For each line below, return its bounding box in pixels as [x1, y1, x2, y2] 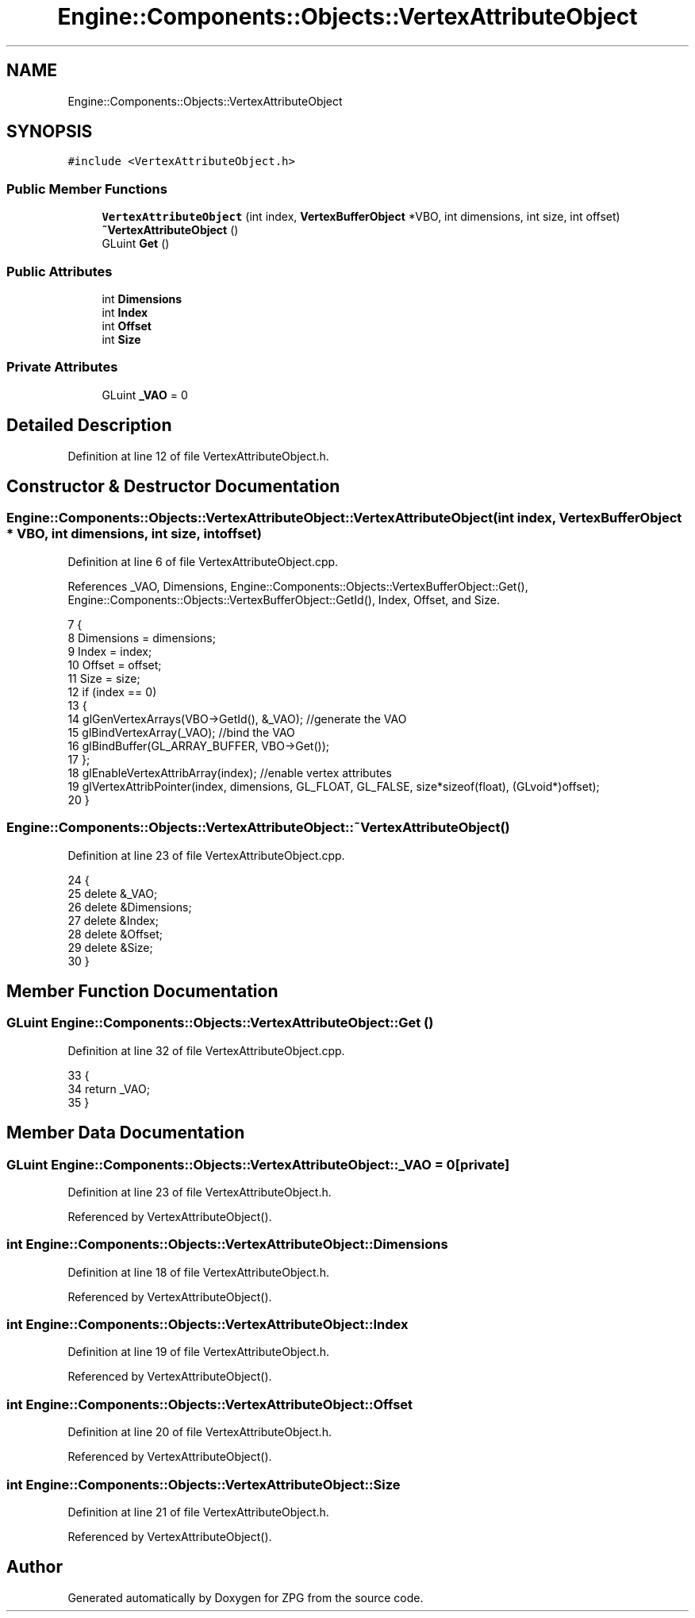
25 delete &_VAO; [67, 886, 158, 900]
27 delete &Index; [67, 913, 159, 927]
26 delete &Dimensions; [67, 900, 192, 914]
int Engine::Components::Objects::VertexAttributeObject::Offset [6, 1396, 413, 1412]
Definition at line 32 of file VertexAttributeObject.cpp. [67, 1043, 345, 1057]
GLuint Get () [102, 237, 170, 251]
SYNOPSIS [6, 121, 93, 142]
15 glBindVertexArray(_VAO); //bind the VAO [67, 725, 295, 739]
